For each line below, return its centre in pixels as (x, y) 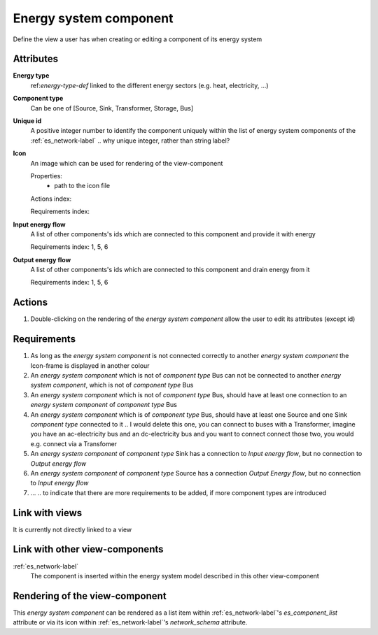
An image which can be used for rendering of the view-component (127, 163)
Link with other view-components (88, 549)
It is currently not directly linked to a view (72, 529)
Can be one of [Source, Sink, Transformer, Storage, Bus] (112, 108)
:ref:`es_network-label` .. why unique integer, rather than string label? (130, 141)
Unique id (27, 121)
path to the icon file (82, 186)
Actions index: (51, 199)
